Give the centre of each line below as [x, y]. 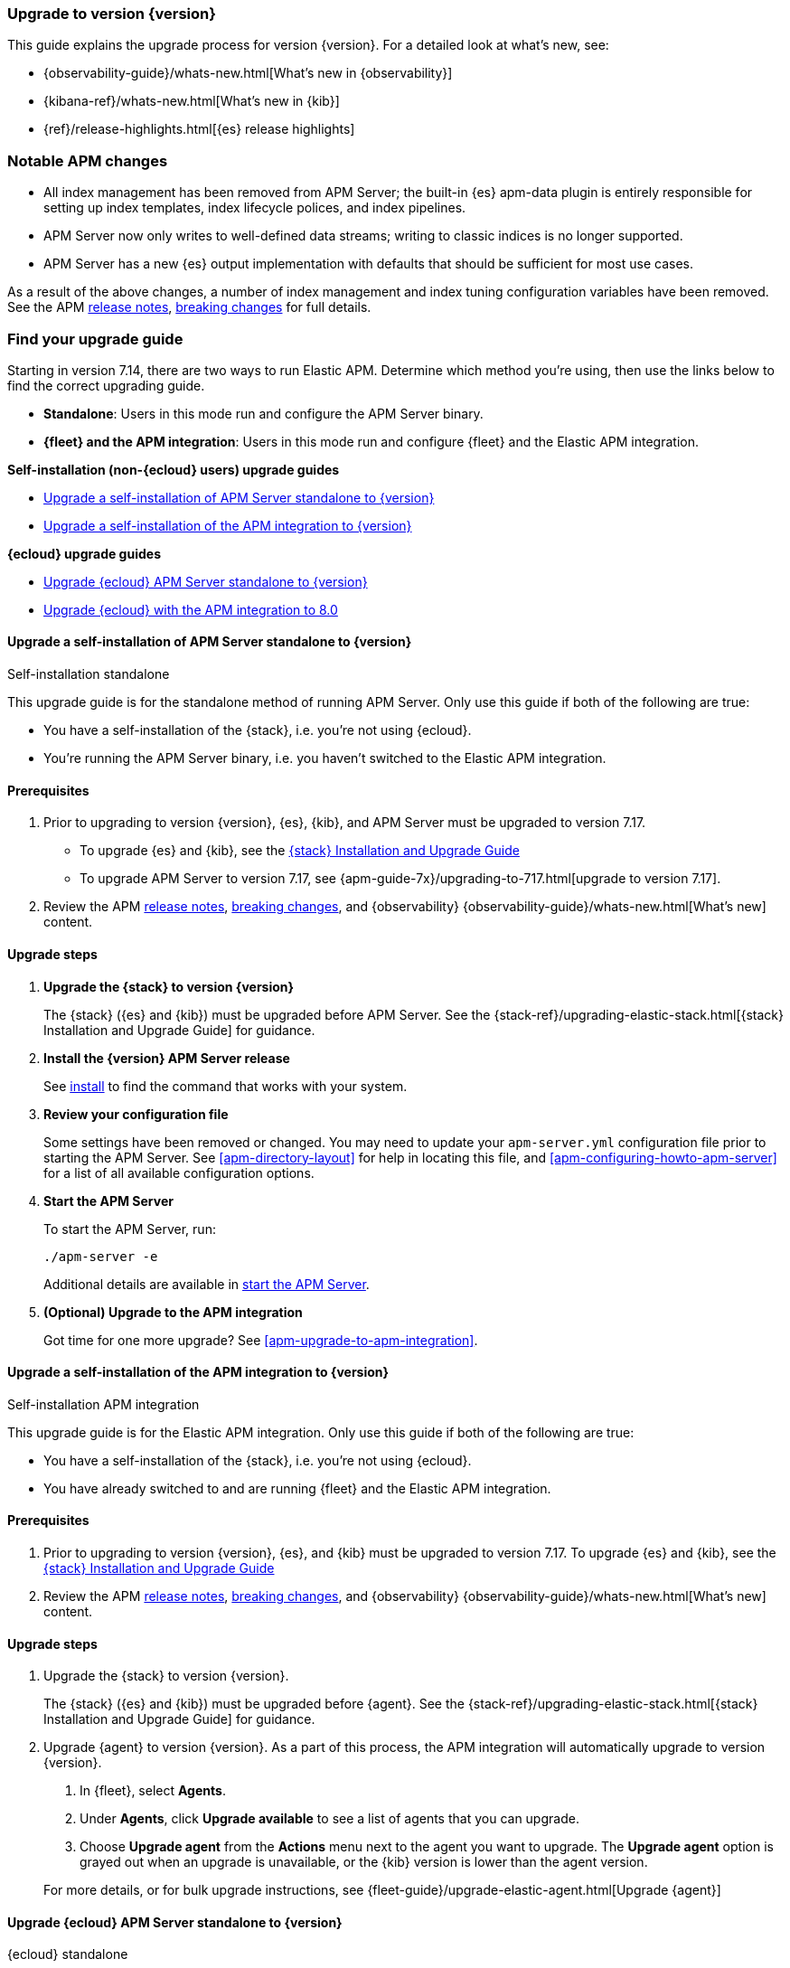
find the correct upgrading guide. [106, 385]
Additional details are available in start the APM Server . [207, 1284]
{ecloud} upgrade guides [84, 553]
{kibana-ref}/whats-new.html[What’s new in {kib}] [192, 101]
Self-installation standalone [89, 674]
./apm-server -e [101, 1256]
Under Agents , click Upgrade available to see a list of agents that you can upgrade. [329, 1819]
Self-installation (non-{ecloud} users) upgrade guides [174, 469]
